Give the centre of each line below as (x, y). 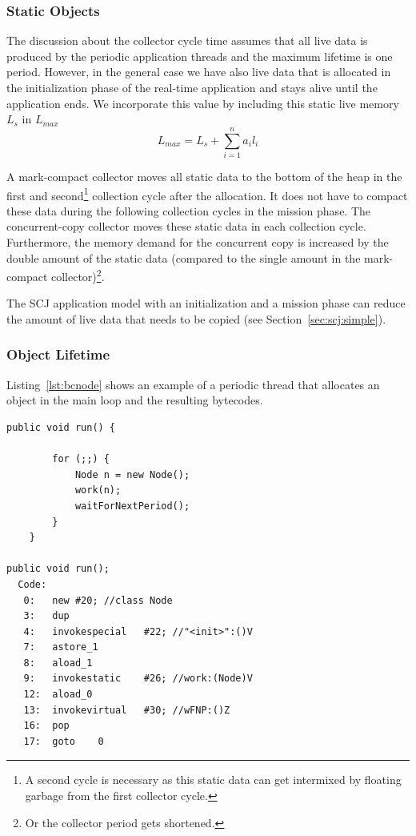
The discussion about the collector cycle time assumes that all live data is (187, 40)
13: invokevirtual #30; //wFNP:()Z (127, 710)
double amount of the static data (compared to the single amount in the (184, 257)
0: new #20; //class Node (98, 600)
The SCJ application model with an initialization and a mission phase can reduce (206, 303)
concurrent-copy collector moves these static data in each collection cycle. (186, 226)
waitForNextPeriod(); (132, 506)
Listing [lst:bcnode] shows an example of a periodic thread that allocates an (193, 384)
